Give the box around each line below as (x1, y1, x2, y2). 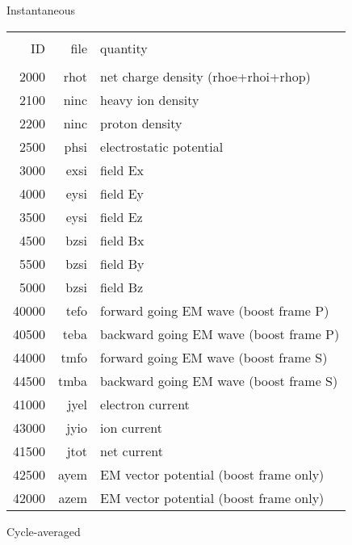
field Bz (100, 277, 144, 296)
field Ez (100, 207, 143, 226)
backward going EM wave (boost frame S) (100, 371, 338, 390)
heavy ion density (100, 90, 199, 109)
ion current (100, 417, 163, 437)
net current (100, 441, 163, 460)
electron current (100, 394, 190, 413)
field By (100, 254, 145, 273)
